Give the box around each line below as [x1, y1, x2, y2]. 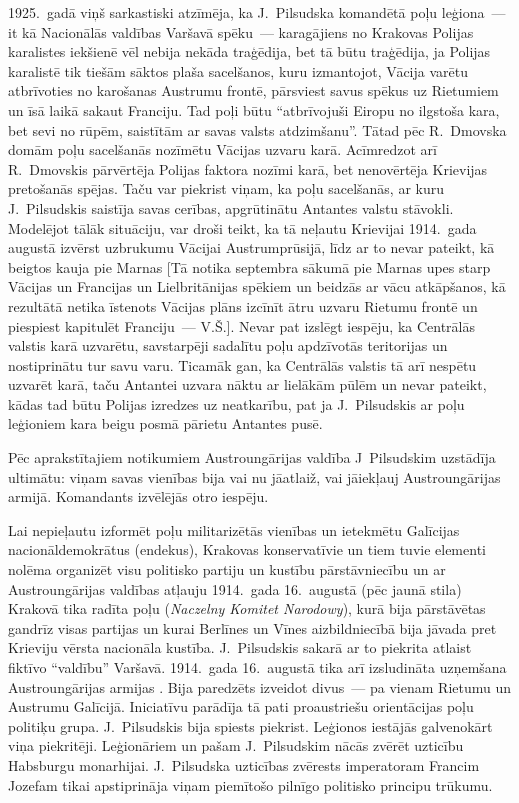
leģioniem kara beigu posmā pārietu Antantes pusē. [8, 413, 323, 434]
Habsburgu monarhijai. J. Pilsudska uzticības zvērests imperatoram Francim [8, 754, 480, 775]
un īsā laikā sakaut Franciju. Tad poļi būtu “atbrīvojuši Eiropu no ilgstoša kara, [8, 99, 500, 120]
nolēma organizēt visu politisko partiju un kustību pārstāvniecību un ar [8, 559, 446, 580]
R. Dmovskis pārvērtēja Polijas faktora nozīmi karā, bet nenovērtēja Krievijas [8, 158, 488, 179]
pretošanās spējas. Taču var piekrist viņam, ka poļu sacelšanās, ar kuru [8, 178, 444, 199]
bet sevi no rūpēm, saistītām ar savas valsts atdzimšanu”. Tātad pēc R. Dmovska [8, 119, 507, 140]
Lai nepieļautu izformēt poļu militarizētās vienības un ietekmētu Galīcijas [8, 519, 460, 540]
